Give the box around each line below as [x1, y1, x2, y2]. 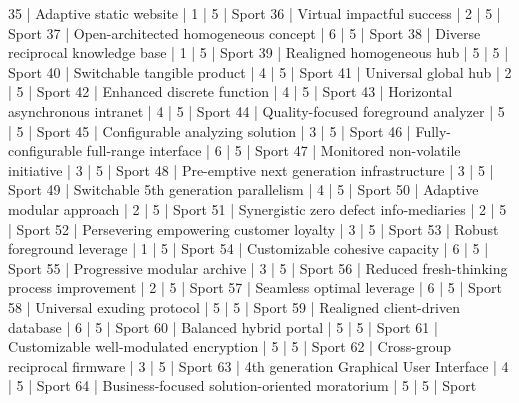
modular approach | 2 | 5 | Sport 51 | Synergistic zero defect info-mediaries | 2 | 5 [8, 198, 507, 219]
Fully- [415, 120, 452, 141]
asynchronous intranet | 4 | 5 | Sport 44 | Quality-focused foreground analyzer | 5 [8, 100, 505, 121]
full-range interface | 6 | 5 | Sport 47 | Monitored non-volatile [86, 140, 461, 161]
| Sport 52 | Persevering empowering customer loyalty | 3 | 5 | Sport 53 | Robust [8, 218, 499, 239]
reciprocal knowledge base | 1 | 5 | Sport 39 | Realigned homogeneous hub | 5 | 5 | [8, 42, 509, 63]
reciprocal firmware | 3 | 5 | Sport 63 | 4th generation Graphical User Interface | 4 [8, 355, 509, 376]
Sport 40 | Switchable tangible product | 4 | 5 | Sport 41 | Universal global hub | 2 [8, 61, 512, 82]
